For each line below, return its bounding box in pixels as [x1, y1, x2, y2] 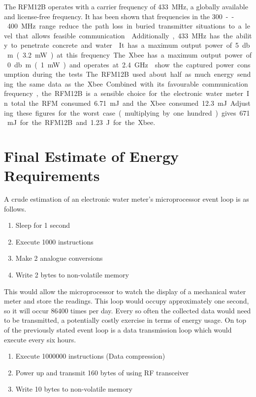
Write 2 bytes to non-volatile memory [15, 270, 129, 279]
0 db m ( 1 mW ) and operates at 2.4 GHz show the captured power [7, 59, 234, 69]
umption [4, 69, 30, 79]
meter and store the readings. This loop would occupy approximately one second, [4, 296, 249, 306]
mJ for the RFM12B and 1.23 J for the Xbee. [7, 117, 156, 127]
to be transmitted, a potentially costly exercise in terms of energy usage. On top [4, 315, 247, 325]
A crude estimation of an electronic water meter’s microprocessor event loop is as [4, 194, 249, 204]
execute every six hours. [4, 334, 76, 344]
